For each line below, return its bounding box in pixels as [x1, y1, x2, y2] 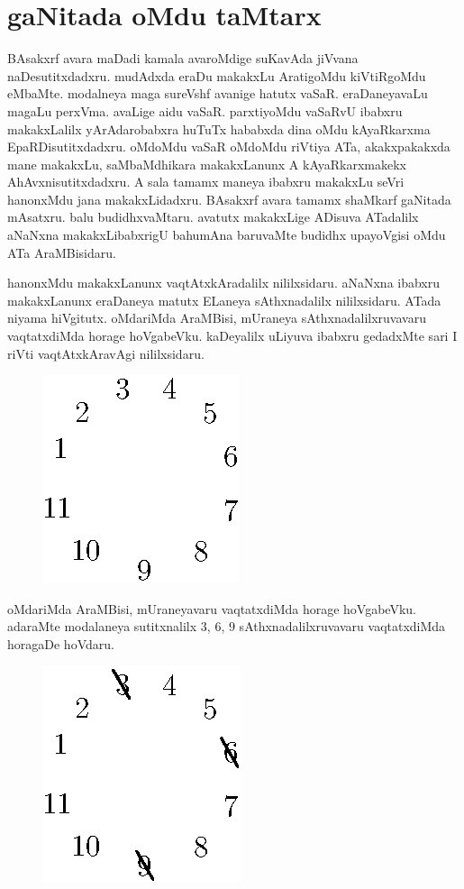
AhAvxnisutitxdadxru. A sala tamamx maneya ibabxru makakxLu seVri [7, 172, 405, 191]
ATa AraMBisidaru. [7, 243, 116, 261]
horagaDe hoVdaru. [7, 635, 114, 653]
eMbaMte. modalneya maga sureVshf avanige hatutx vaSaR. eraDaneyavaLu [7, 84, 428, 103]
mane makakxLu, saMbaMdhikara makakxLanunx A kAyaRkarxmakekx [7, 154, 406, 173]
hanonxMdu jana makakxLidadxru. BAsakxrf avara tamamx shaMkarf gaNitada [7, 189, 451, 208]
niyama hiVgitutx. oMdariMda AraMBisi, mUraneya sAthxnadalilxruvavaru [7, 308, 426, 327]
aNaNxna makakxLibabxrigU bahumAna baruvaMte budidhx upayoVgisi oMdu [7, 225, 446, 244]
